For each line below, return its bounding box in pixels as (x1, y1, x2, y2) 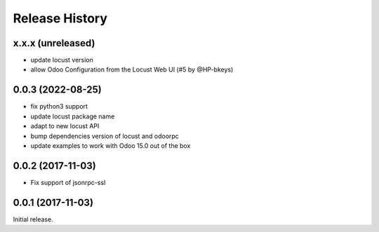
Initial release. (13, 214, 53, 224)
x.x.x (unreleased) (13, 37, 95, 49)
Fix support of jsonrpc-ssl (30, 178, 106, 186)
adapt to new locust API (30, 122, 100, 130)
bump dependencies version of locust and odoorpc (30, 132, 179, 140)
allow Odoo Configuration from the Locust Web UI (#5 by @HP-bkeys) (30, 65, 234, 74)
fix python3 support (30, 102, 88, 111)
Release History (13, 11, 108, 26)
